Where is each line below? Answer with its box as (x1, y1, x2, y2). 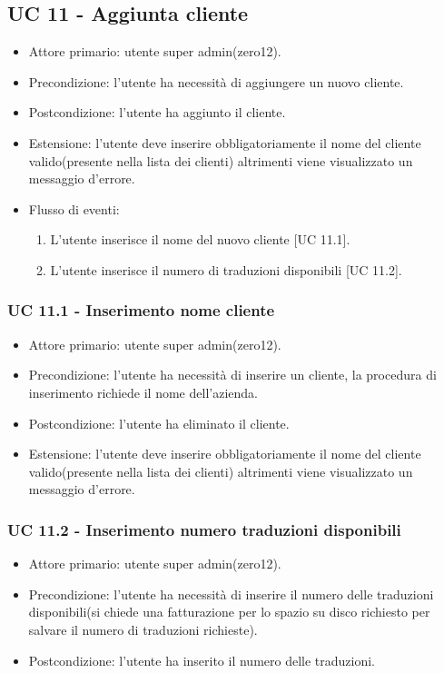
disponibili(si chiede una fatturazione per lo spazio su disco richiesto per (28, 602, 430, 621)
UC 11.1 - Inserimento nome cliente (7, 299, 275, 322)
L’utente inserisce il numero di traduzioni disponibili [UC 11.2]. (50, 260, 402, 279)
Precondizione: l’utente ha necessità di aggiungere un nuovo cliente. (28, 72, 404, 91)
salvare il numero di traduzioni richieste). (28, 619, 258, 638)
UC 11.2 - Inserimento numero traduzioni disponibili (7, 518, 401, 540)
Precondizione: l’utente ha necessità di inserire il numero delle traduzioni (28, 584, 434, 603)
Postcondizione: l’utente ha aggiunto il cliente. (28, 103, 286, 122)
